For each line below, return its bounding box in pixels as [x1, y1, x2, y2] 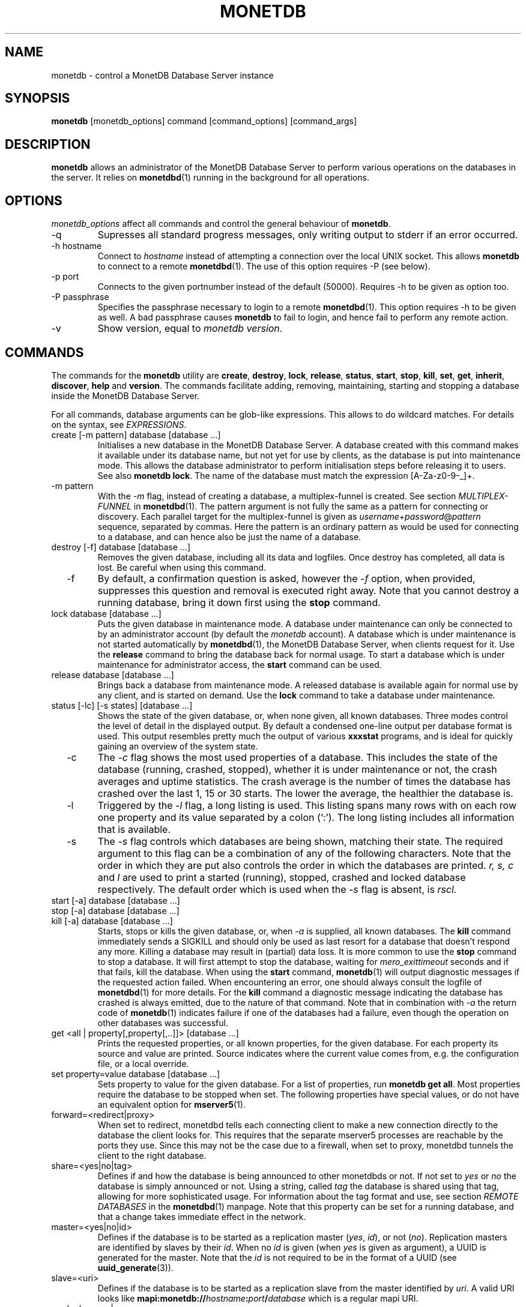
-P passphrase [51, 292, 109, 302]
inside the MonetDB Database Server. [51, 390, 200, 401]
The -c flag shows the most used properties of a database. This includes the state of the [97, 751, 498, 763]
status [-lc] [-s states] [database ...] [51, 700, 193, 711]
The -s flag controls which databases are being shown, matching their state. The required [97, 835, 503, 847]
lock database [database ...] [51, 608, 162, 619]
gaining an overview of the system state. [97, 741, 258, 751]
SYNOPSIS [5, 91, 70, 106]
